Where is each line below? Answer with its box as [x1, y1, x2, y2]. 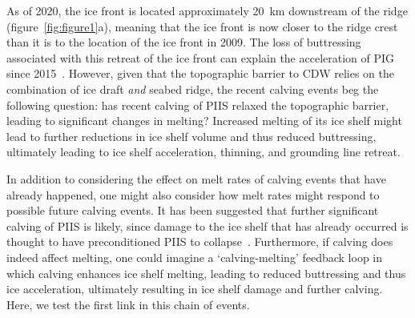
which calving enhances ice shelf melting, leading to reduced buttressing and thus [6, 264, 406, 281]
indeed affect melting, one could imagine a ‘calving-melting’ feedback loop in [6, 248, 382, 265]
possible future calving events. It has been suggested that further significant [6, 202, 379, 219]
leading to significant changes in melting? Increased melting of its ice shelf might [6, 112, 402, 129]
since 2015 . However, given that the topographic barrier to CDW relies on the [6, 65, 394, 82]
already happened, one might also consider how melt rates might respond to [6, 186, 380, 203]
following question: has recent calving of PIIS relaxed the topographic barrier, [6, 96, 389, 113]
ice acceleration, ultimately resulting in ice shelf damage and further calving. [6, 280, 383, 297]
